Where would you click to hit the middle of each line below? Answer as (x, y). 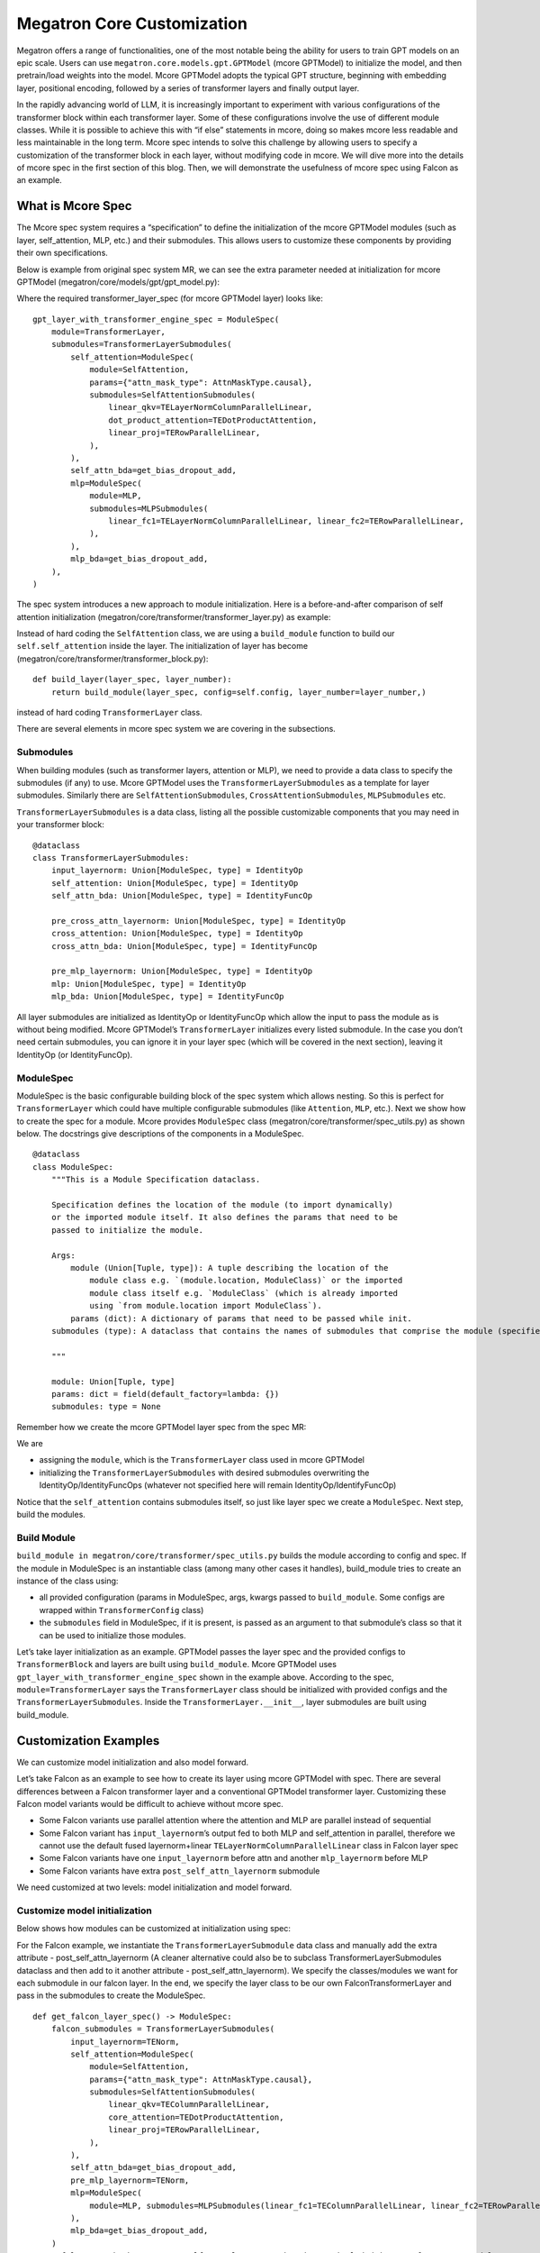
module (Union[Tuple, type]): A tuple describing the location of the (229, 1268)
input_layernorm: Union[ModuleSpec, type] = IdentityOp (177, 871)
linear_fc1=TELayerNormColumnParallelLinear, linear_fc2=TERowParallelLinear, (287, 521)
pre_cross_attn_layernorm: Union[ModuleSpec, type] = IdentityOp (198, 921)
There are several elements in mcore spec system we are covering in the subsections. (176, 729)
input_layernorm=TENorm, (125, 2042)
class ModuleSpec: (73, 1167)
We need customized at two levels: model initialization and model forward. (154, 1887)
